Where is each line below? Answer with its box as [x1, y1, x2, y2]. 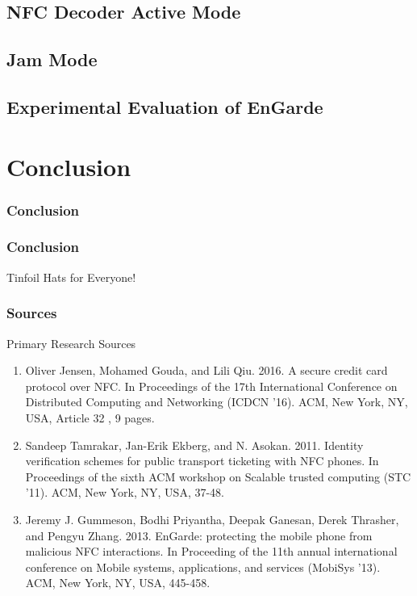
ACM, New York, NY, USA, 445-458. [25, 574, 211, 591]
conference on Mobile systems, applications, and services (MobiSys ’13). [25, 558, 381, 575]
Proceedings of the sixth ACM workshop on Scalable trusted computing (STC [25, 468, 411, 485]
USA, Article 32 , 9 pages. [25, 409, 155, 426]
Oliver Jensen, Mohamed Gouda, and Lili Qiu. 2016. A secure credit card [25, 362, 388, 379]
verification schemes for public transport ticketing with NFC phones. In [25, 452, 379, 469]
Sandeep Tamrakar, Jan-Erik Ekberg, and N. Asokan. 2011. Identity [25, 436, 364, 453]
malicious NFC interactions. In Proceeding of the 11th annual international [25, 543, 398, 560]
